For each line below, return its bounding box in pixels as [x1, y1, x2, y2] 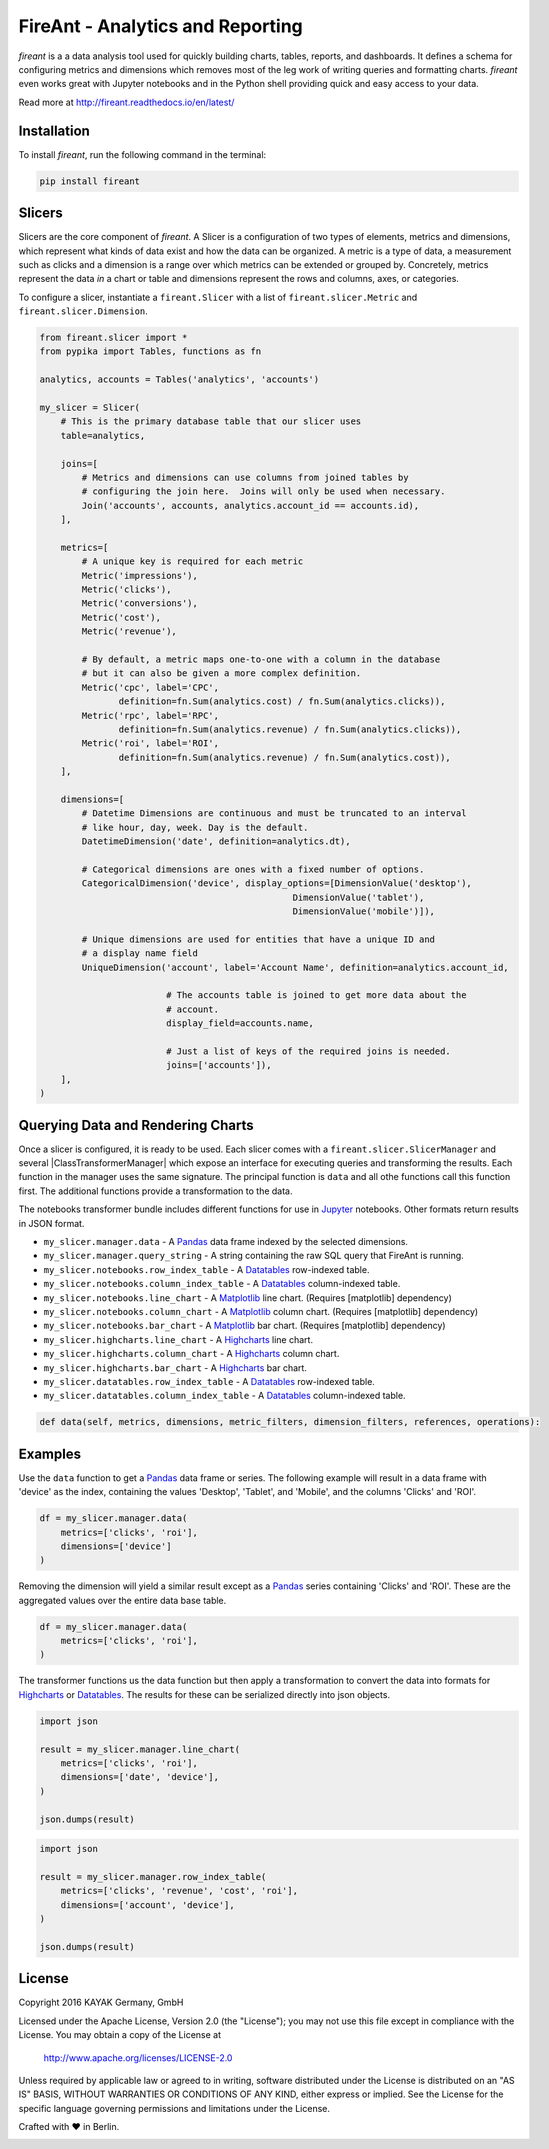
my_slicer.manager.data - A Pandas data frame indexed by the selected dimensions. [43, 1235, 409, 1247]
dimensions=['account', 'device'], [60, 1899, 235, 1910]
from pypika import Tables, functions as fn [39, 346, 262, 357]
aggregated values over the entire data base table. [18, 1594, 227, 1606]
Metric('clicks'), [81, 584, 172, 595]
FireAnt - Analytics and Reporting [18, 15, 304, 37]
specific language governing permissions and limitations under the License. [18, 2102, 330, 2114]
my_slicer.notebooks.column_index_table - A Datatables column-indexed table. [43, 1278, 401, 1290]
